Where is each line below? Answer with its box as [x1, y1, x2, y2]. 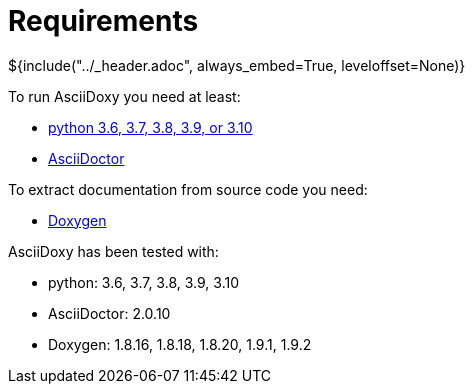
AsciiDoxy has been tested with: [8, 242, 219, 260]
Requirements [8, 4, 199, 38]
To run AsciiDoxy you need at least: [8, 87, 241, 105]
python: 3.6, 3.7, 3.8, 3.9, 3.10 [48, 273, 239, 291]
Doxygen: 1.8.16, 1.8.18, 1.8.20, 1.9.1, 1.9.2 [48, 335, 312, 353]
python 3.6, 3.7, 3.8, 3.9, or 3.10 [48, 118, 253, 136]
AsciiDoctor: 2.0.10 [48, 304, 171, 322]
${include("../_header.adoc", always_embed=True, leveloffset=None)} [8, 56, 466, 74]
